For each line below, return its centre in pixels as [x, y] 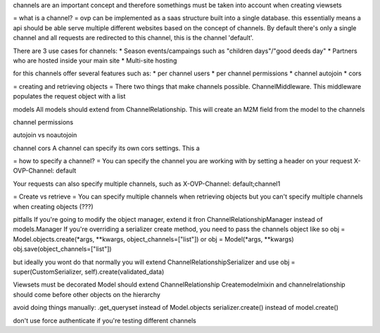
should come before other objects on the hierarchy [87, 294]
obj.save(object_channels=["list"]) [62, 249]
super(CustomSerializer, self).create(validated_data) [89, 272]
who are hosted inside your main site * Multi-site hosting [95, 61]
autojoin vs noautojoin [45, 135]
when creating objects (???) [53, 206]
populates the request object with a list [69, 96]
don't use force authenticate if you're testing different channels [104, 320]
